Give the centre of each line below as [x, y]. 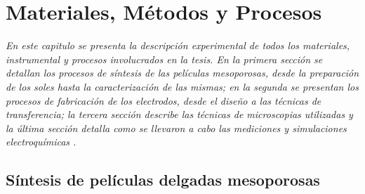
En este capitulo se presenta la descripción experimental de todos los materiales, [178, 45]
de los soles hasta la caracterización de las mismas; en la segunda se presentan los [182, 86]
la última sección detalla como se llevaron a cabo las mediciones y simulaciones [176, 128]
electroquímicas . [41, 142]
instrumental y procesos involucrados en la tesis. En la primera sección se [164, 59]
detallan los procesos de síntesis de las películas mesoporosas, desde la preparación [182, 73]
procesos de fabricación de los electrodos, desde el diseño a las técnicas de [164, 100]
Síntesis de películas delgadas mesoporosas [163, 180]
